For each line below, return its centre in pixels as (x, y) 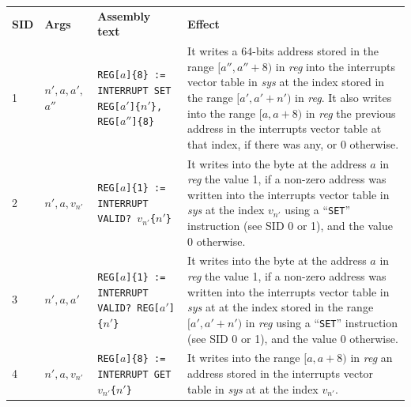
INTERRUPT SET (134, 91)
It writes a (213, 51)
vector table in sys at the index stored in (286, 82)
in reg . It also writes (343, 97)
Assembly (124, 15)
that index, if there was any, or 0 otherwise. (293, 143)
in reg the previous (351, 113)
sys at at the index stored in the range (281, 307)
